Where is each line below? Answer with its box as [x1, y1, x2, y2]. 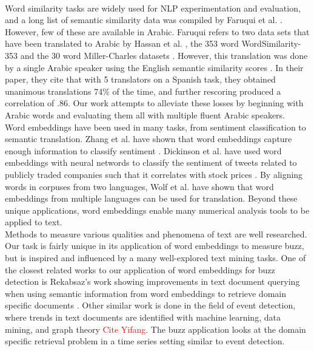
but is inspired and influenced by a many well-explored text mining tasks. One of [5, 251, 306, 264]
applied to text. [5, 216, 62, 228]
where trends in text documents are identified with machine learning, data [5, 311, 281, 324]
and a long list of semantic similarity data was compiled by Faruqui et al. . [5, 13, 282, 26]
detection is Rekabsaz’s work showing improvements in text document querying [5, 275, 300, 288]
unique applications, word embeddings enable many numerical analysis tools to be [5, 203, 310, 216]
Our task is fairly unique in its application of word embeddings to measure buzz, [5, 239, 304, 252]
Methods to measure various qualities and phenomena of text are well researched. [5, 227, 307, 240]
